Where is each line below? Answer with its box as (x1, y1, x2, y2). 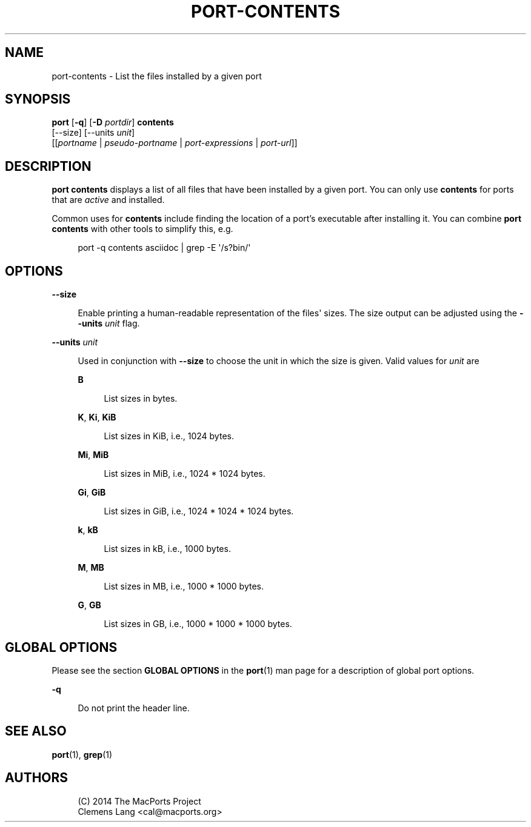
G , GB (78, 600, 101, 611)
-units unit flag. (78, 318, 140, 329)
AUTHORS (5, 770, 68, 786)
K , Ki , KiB (78, 412, 116, 423)
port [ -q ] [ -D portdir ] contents (52, 117, 174, 128)
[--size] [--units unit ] (52, 127, 135, 138)
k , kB (78, 525, 98, 536)
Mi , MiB (78, 450, 109, 460)
